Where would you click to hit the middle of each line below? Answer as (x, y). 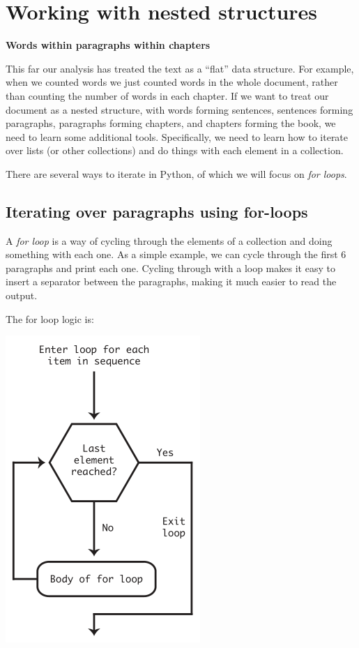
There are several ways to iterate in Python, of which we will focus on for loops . (176, 173)
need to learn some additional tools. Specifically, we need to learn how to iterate (177, 136)
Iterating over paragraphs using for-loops (157, 211)
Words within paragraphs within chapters (108, 45)
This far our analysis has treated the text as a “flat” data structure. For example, (180, 68)
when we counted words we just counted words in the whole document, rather (172, 82)
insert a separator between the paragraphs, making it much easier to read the (171, 281)
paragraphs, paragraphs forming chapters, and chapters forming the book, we (171, 123)
